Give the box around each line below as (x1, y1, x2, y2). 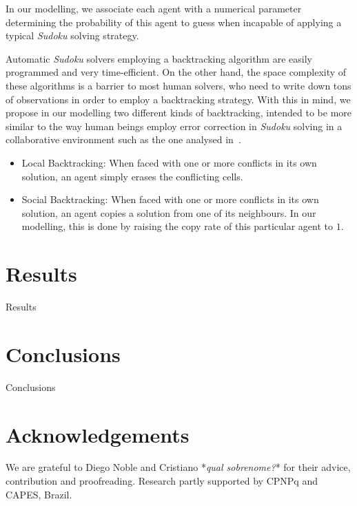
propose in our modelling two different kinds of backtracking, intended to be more (6, 105, 352, 120)
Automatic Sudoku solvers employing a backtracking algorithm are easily (6, 51, 312, 65)
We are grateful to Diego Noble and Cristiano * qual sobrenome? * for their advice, (6, 460, 351, 474)
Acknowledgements (6, 420, 190, 448)
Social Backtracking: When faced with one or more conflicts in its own (21, 192, 319, 207)
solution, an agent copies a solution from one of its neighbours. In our (21, 205, 316, 220)
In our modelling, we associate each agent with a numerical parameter (6, 1, 302, 15)
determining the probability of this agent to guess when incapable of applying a (6, 14, 342, 29)
